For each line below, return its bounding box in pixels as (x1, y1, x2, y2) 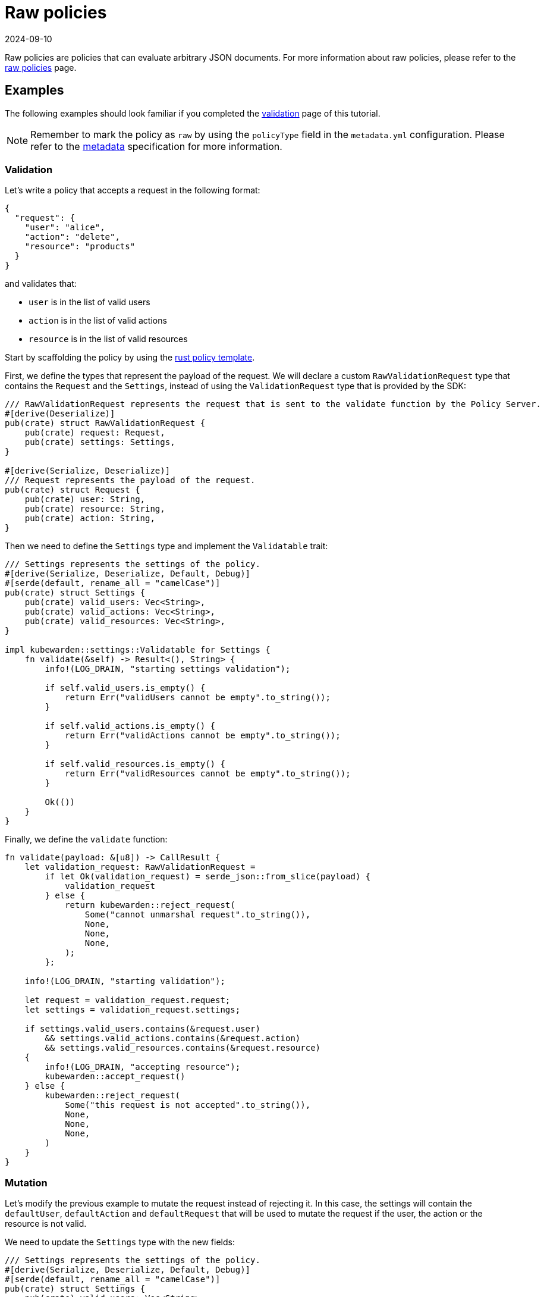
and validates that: (5, 278, 77, 289)
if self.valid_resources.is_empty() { (45, 759, 225, 769)
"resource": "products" (24, 242, 136, 252)
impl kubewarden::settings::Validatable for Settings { (5, 645, 271, 655)
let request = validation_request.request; (24, 995, 231, 1005)
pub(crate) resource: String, (24, 504, 165, 514)
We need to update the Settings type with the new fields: (5, 1237, 235, 1248)
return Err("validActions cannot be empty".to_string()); (65, 731, 341, 741)
